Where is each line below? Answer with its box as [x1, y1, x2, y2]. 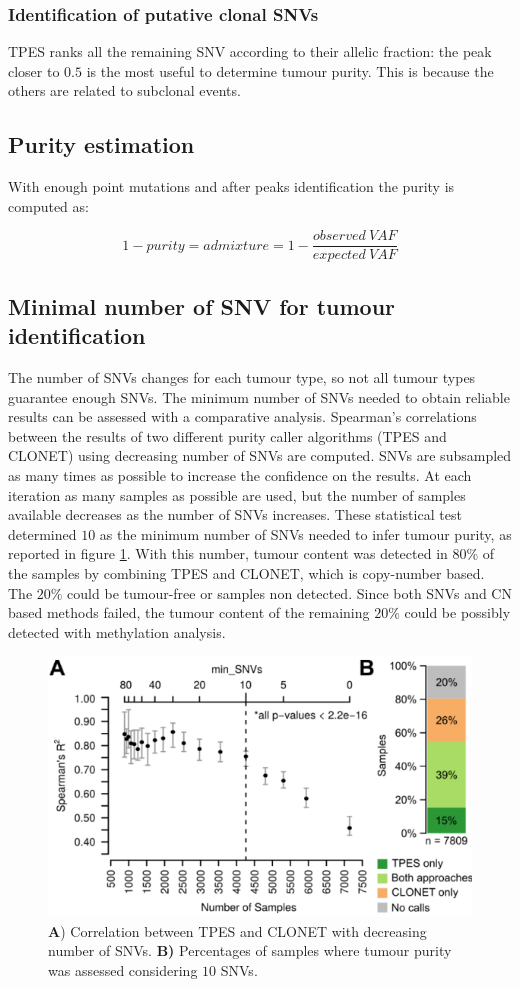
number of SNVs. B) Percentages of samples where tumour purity [48, 940, 452, 961]
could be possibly [404, 602, 511, 623]
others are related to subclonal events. [8, 80, 241, 101]
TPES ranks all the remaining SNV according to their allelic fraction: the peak [8, 41, 492, 62]
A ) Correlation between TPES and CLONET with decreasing [48, 920, 427, 941]
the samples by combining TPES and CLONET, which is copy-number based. [8, 562, 485, 583]
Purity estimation [8, 129, 195, 160]
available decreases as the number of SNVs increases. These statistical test [8, 504, 462, 525]
